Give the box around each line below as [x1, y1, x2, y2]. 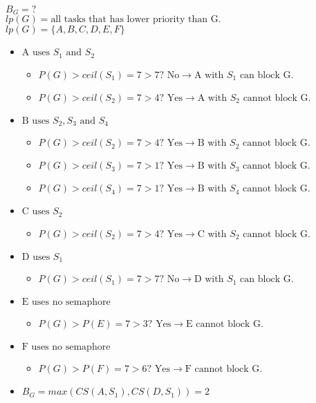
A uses [21, 48, 50, 58]
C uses [21, 207, 50, 217]
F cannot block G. [185, 364, 263, 375]
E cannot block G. [186, 319, 263, 330]
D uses [21, 252, 50, 262]
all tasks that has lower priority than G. [50, 15, 221, 25]
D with [194, 274, 224, 285]
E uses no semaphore [21, 297, 111, 308]
